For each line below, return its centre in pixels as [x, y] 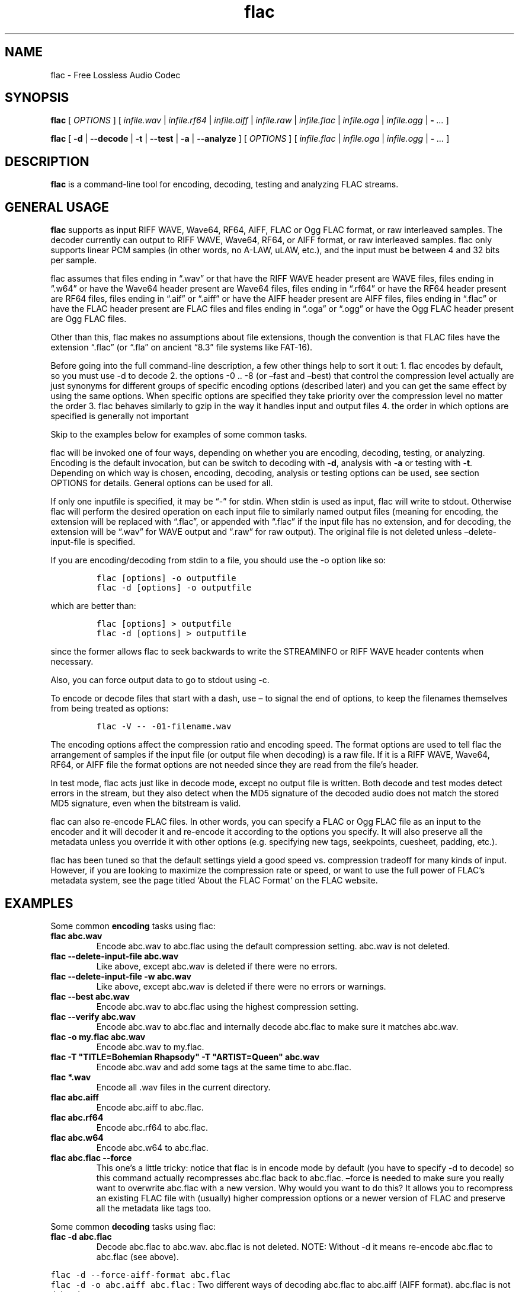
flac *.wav [71, 1077]
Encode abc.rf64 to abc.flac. [152, 1127]
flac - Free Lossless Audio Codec [116, 75]
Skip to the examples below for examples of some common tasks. [179, 435]
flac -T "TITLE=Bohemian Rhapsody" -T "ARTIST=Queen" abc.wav [185, 1057]
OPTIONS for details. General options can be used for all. [162, 483]
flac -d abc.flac [81, 1236]
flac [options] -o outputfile [166, 578]
